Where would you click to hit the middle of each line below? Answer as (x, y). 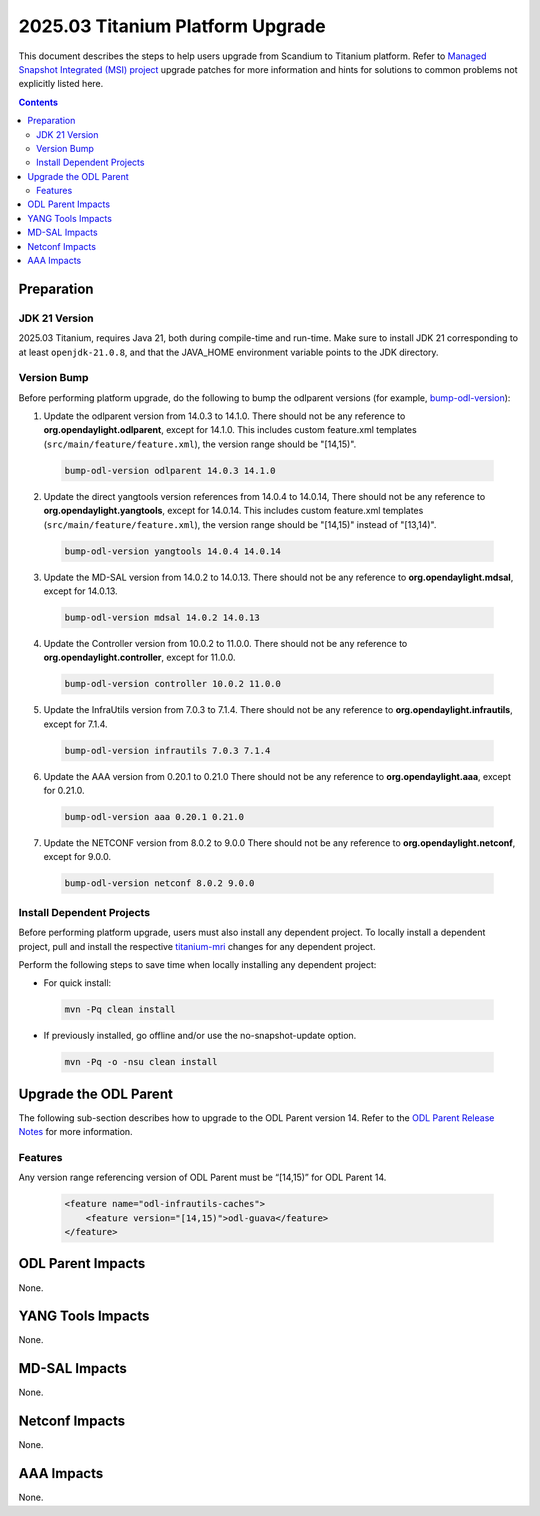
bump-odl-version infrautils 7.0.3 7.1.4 (167, 750)
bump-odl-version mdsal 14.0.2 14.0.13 (162, 617)
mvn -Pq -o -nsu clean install (141, 1062)
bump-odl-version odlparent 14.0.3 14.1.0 (170, 470)
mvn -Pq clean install (120, 1009)
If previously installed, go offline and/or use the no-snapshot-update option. (200, 1036)
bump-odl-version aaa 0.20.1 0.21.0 (154, 817)
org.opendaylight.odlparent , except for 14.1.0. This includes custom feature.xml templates (230, 430)
